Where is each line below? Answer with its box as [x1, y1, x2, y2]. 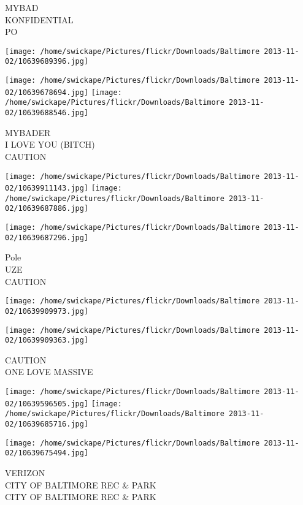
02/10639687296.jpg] [5, 233, 89, 242]
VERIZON [5, 466, 45, 479]
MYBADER [5, 126, 51, 139]
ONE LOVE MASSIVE [5, 365, 93, 378]
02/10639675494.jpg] [5, 449, 89, 458]
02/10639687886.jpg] [5, 204, 89, 213]
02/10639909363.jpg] [5, 336, 89, 345]
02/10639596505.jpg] [5, 399, 89, 408]
